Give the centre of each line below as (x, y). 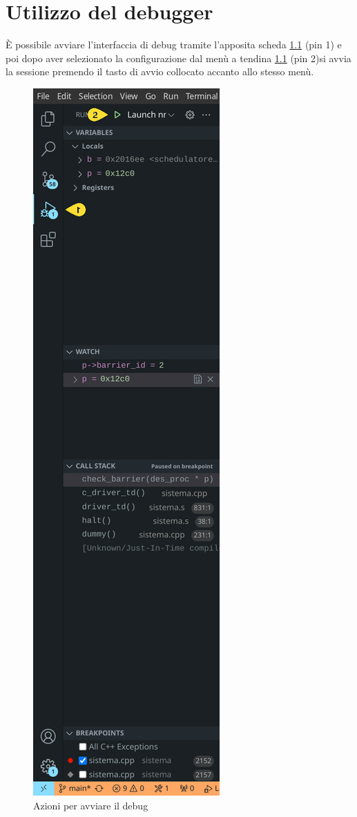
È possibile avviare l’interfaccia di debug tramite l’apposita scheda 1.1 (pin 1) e (174, 45)
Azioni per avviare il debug (91, 805)
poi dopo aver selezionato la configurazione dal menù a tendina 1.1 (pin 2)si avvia (178, 58)
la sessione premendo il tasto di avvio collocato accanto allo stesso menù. (160, 71)
